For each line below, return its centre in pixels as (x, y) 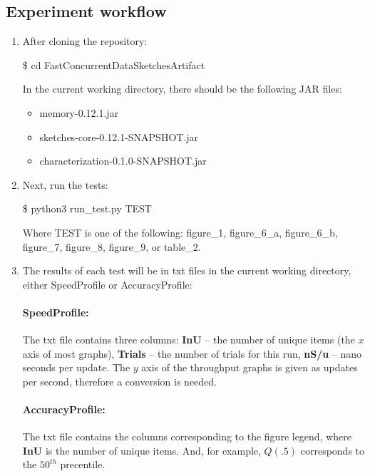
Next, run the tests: (65, 184)
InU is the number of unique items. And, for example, (142, 450)
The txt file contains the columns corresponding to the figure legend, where (187, 436)
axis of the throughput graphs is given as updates (250, 367)
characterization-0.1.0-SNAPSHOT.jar (123, 161)
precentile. (83, 464)
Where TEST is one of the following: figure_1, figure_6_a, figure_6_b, (180, 232)
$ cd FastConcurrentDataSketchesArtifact (114, 64)
